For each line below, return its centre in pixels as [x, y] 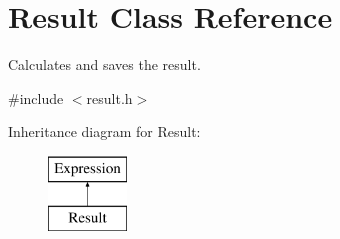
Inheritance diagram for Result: [104, 131]
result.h [109, 97]
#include [36, 97]
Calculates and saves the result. [104, 64]
